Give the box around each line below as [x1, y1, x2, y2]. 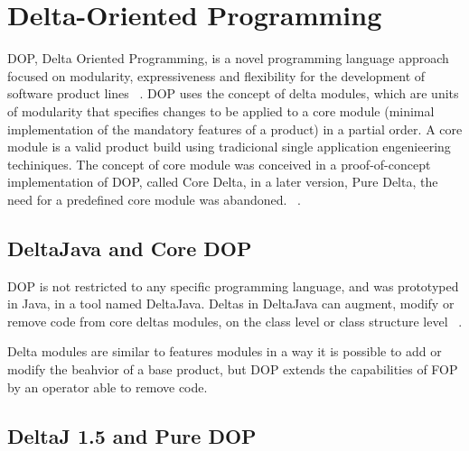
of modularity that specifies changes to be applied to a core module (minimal [7, 101, 435, 120]
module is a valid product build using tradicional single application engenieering [7, 137, 451, 156]
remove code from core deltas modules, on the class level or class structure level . [7, 311, 463, 330]
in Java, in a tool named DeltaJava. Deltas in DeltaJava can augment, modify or [7, 294, 455, 313]
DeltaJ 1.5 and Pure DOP [7, 421, 257, 449]
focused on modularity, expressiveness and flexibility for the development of [7, 66, 426, 85]
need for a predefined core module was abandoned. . [7, 189, 301, 208]
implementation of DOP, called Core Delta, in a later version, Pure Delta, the [7, 172, 438, 191]
